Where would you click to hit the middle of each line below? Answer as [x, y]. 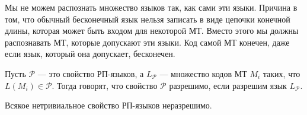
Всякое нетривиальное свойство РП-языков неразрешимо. [108, 105]
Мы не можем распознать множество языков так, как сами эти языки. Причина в [151, 7]
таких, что [282, 73]
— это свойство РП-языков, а [91, 73]
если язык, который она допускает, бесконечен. [90, 54]
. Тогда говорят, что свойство [105, 85]
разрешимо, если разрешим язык [228, 85]
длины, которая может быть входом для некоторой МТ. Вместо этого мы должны [152, 31]
